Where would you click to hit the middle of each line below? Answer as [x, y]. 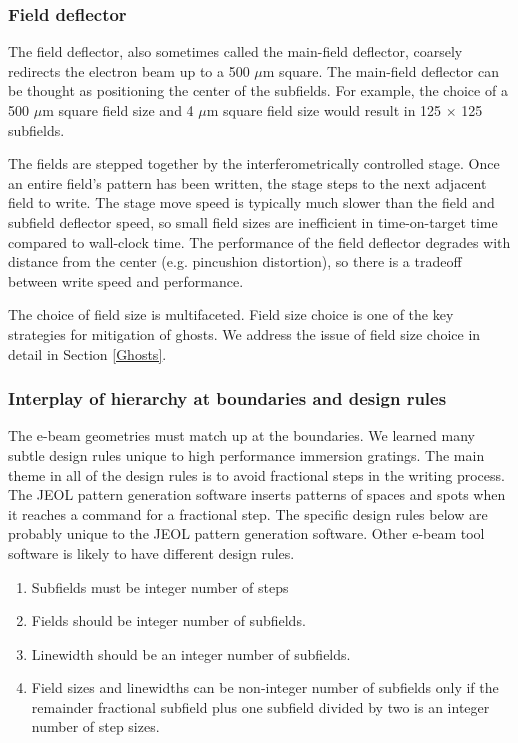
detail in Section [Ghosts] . [87, 353]
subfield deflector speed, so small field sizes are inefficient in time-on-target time [253, 221]
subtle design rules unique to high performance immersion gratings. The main [246, 454]
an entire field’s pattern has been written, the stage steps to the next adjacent [247, 182]
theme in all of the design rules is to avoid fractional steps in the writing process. [256, 474]
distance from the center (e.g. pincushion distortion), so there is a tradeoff [235, 261]
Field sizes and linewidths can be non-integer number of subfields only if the [265, 687]
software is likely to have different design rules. [151, 552]
